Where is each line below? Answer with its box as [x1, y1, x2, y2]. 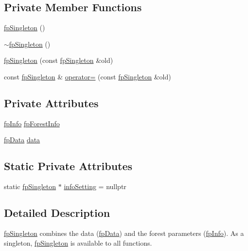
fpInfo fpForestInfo [4, 118, 60, 128]
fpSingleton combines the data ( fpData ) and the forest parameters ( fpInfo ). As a [4, 228, 244, 238]
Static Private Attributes [4, 158, 133, 174]
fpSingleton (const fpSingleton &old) [4, 55, 113, 65]
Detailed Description [4, 205, 110, 220]
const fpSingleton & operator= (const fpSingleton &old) [4, 71, 171, 81]
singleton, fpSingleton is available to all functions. [4, 237, 152, 248]
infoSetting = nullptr [64, 181, 126, 192]
